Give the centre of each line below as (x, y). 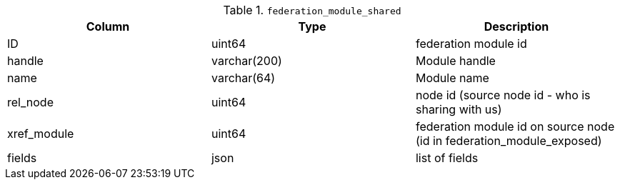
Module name (452, 78)
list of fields (447, 158)
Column (108, 26)
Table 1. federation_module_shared (312, 10)
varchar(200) (246, 61)
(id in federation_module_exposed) (509, 141)
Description (516, 26)
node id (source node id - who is (503, 95)
